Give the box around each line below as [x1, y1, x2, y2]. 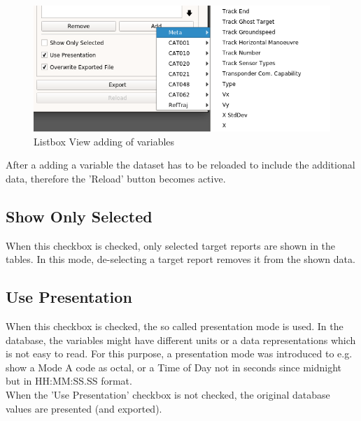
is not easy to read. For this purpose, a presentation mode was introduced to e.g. [6, 346, 353, 361]
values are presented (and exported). [6, 401, 162, 415]
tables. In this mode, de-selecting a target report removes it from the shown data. [6, 252, 355, 266]
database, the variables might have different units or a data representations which [6, 332, 356, 347]
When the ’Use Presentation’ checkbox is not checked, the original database [6, 387, 330, 401]
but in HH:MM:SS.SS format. [6, 373, 132, 388]
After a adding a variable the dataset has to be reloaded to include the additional [6, 157, 355, 172]
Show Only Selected [6, 205, 153, 227]
